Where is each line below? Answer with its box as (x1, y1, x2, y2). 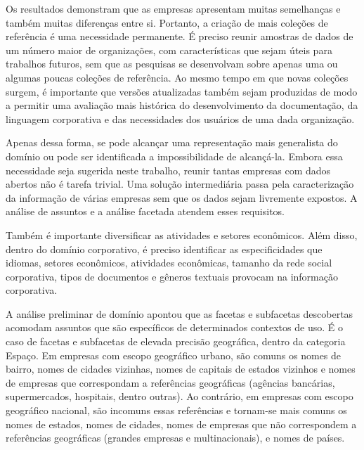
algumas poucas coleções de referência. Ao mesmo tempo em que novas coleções (6, 70, 349, 84)
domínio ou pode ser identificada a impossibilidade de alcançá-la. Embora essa (6, 148, 343, 163)
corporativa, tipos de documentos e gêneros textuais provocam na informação (6, 269, 338, 283)
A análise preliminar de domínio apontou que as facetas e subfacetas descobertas (6, 306, 353, 321)
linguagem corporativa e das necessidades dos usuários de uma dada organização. (6, 111, 355, 126)
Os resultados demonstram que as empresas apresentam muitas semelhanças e (6, 1, 341, 15)
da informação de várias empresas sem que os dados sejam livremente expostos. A (6, 190, 358, 205)
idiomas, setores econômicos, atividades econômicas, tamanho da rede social (6, 255, 332, 270)
